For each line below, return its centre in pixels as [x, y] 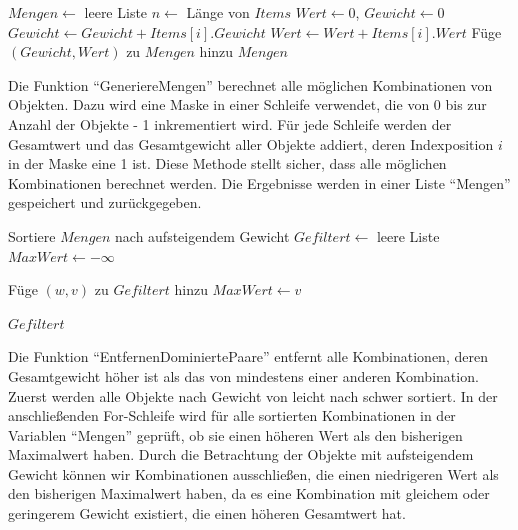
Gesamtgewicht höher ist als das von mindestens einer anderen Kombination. [243, 375]
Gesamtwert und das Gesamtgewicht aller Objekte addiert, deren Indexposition [251, 143]
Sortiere [32, 235]
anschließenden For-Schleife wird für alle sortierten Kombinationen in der [232, 415]
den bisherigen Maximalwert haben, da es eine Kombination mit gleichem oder [249, 493]
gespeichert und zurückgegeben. [105, 202]
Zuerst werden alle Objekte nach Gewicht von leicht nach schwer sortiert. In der [253, 395]
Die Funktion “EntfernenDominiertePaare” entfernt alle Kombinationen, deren [248, 356]
